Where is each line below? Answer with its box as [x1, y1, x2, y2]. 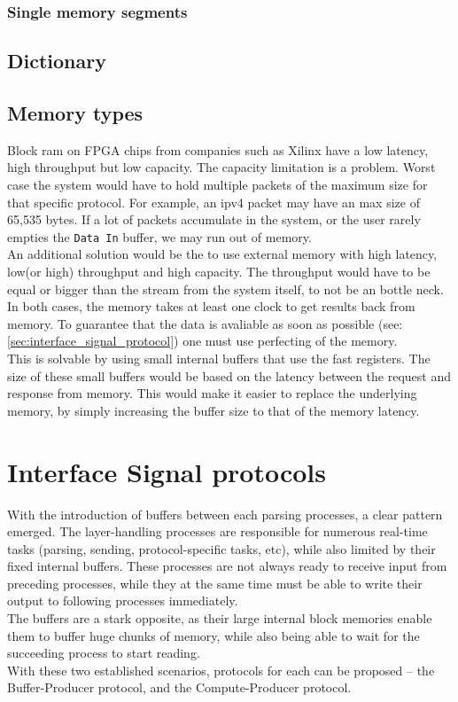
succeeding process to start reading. [7, 643, 200, 662]
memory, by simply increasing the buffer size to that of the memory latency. [7, 401, 420, 419]
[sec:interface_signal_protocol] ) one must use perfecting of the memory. [7, 331, 398, 350]
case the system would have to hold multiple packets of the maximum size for [7, 175, 428, 194]
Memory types [7, 99, 144, 127]
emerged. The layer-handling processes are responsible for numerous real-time [7, 522, 428, 541]
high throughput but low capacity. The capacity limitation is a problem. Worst [7, 158, 436, 176]
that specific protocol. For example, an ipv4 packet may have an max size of [7, 192, 420, 211]
